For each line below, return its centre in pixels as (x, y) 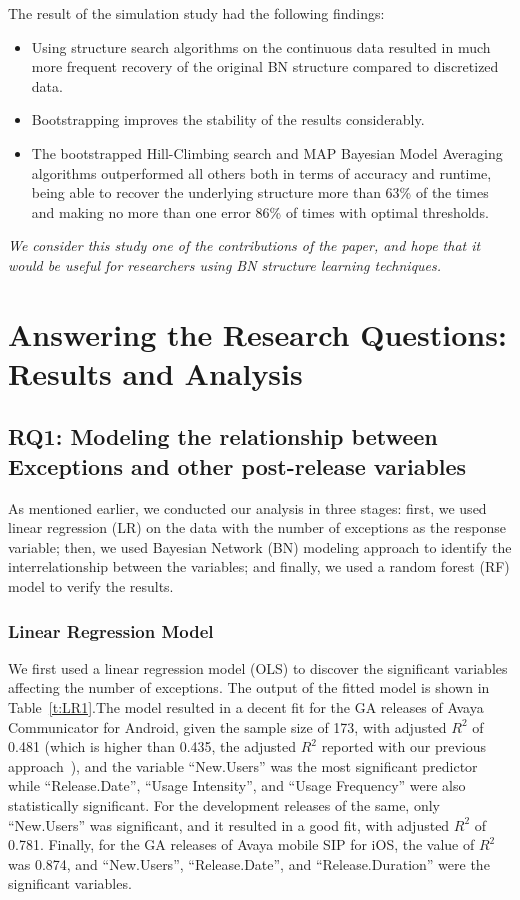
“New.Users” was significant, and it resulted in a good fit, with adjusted (229, 824)
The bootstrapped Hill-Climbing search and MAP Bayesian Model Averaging (267, 152)
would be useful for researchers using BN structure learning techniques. (225, 264)
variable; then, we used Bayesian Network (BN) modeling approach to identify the (260, 546)
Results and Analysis (155, 372)
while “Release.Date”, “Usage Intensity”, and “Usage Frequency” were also (237, 785)
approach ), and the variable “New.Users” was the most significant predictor (243, 765)
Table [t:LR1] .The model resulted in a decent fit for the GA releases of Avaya (246, 707)
